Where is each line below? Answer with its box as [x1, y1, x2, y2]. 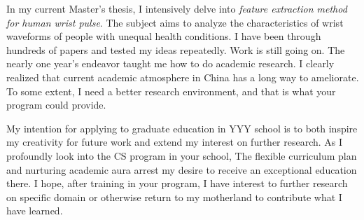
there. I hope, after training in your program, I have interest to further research [6, 176, 348, 191]
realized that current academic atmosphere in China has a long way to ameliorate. [6, 69, 359, 84]
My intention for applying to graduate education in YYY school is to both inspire [6, 121, 358, 135]
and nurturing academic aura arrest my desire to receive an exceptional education [6, 162, 357, 177]
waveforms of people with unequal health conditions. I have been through [6, 29, 321, 43]
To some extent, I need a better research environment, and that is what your [6, 83, 336, 98]
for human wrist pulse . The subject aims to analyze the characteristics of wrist [6, 15, 344, 29]
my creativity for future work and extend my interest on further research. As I [6, 135, 343, 149]
